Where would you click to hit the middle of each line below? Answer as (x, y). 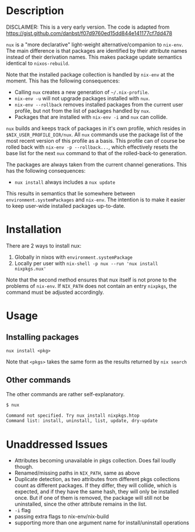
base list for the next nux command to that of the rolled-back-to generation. (97, 153)
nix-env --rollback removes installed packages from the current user (99, 104)
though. (24, 467)
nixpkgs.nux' (30, 269)
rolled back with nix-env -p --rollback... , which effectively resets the (92, 147)
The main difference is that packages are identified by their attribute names (97, 50)
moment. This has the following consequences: (63, 81)
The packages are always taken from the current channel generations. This (96, 164)
